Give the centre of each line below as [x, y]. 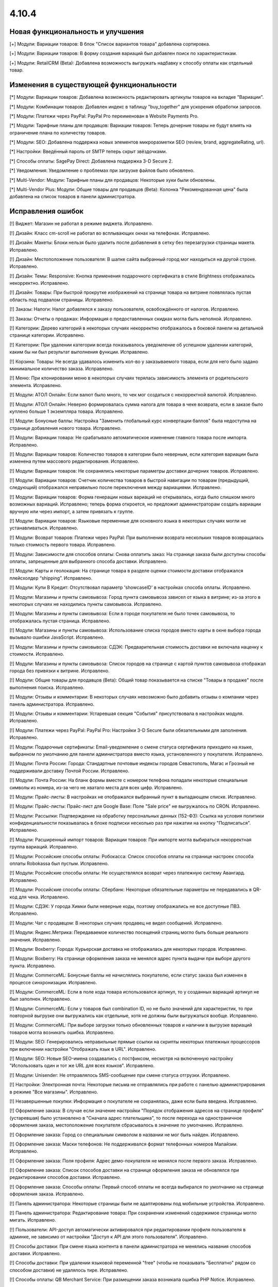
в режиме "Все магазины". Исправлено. [54, 1092]
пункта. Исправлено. [33, 966]
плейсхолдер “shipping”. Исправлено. [51, 578]
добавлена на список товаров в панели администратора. [73, 197]
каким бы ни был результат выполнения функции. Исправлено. [79, 352]
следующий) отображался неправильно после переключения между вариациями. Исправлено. [116, 488]
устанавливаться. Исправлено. [44, 528]
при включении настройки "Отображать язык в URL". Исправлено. [83, 1049]
